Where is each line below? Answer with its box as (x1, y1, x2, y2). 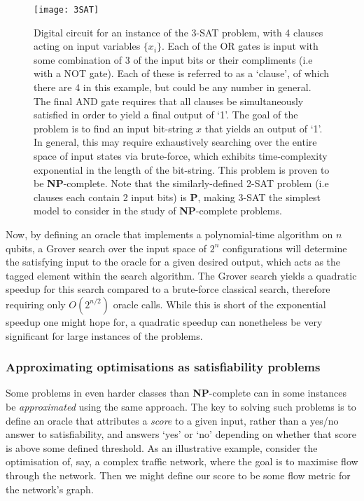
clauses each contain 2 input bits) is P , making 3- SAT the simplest (34, 189, 321, 204)
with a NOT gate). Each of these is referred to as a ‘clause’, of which (34, 66, 330, 81)
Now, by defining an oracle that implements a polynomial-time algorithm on (6, 226, 333, 241)
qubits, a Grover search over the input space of (6, 240, 207, 255)
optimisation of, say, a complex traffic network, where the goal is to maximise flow (6, 454, 358, 469)
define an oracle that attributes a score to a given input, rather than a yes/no (6, 413, 339, 427)
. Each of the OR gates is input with (162, 39, 318, 53)
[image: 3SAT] (34, 5, 99, 15)
